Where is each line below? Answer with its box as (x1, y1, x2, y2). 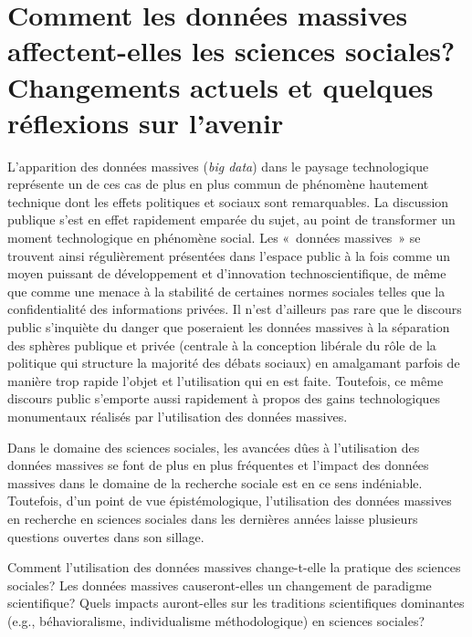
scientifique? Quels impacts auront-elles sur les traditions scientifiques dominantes (7, 593, 465, 612)
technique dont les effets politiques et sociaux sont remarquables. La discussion (7, 192, 449, 211)
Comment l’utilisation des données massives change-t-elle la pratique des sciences (7, 558, 461, 577)
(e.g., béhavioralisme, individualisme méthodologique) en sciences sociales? (7, 611, 425, 630)
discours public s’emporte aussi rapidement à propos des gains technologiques (7, 389, 441, 408)
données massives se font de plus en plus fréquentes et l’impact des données (7, 455, 429, 475)
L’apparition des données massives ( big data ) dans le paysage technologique (7, 156, 429, 175)
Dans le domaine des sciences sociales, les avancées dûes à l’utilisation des (7, 437, 420, 456)
